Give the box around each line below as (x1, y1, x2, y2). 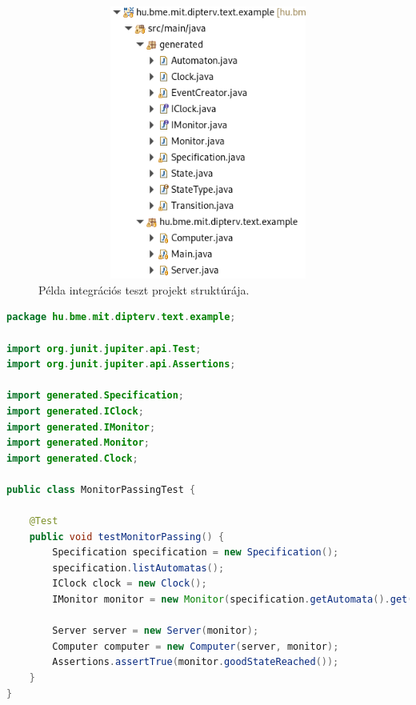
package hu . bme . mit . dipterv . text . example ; (6, 311, 236, 323)
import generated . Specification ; (6, 390, 184, 402)
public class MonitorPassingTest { (6, 483, 196, 495)
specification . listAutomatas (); (52, 562, 225, 574)
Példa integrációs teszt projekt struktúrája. (38, 281, 250, 298)
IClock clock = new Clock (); (52, 578, 207, 590)
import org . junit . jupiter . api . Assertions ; (6, 359, 236, 371)
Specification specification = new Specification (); (52, 547, 339, 559)
